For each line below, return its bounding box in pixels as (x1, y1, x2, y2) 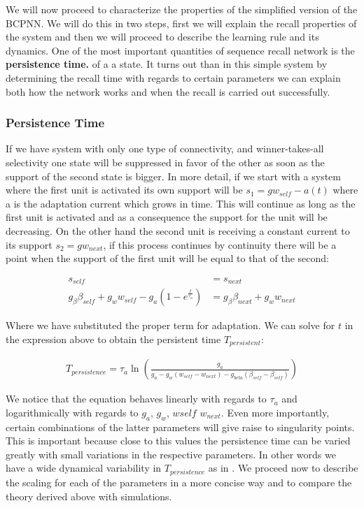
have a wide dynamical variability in (6, 460, 162, 475)
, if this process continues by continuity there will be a (103, 237, 337, 252)
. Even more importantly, (220, 405, 330, 419)
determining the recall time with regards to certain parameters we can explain (6, 70, 341, 85)
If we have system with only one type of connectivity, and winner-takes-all (6, 141, 324, 156)
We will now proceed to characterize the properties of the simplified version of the (6, 2, 358, 16)
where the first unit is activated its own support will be (6, 182, 243, 197)
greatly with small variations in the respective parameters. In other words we (6, 447, 336, 461)
